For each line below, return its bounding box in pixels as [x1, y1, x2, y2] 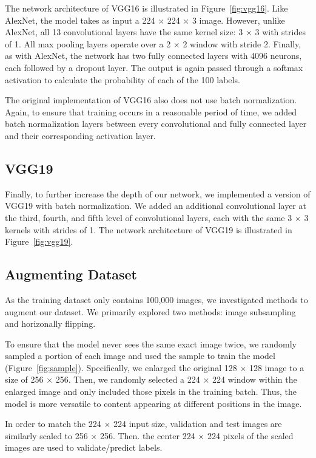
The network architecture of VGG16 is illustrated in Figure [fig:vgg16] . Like [5, 2, 288, 14]
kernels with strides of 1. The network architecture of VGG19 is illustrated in [5, 223, 292, 236]
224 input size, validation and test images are [113, 417, 282, 430]
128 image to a [249, 361, 304, 374]
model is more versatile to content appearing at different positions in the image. [5, 397, 302, 409]
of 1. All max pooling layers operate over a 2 [5, 37, 171, 50]
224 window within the [212, 373, 297, 386]
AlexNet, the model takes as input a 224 [5, 13, 155, 26]
